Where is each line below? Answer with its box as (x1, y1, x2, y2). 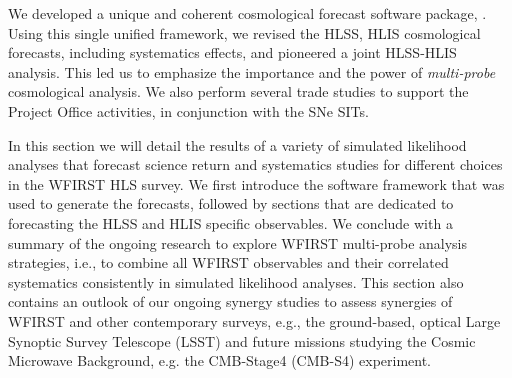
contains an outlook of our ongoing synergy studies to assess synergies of (8, 291, 453, 312)
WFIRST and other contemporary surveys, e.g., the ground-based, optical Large (8, 310, 501, 331)
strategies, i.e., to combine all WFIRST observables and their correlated (8, 252, 449, 273)
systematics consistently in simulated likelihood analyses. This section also (8, 271, 464, 292)
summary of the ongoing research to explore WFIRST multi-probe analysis (8, 232, 468, 253)
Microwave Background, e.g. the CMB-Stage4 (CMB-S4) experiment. (8, 350, 432, 371)
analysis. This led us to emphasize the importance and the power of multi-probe (8, 61, 496, 82)
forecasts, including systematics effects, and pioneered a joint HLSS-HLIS (8, 42, 457, 63)
